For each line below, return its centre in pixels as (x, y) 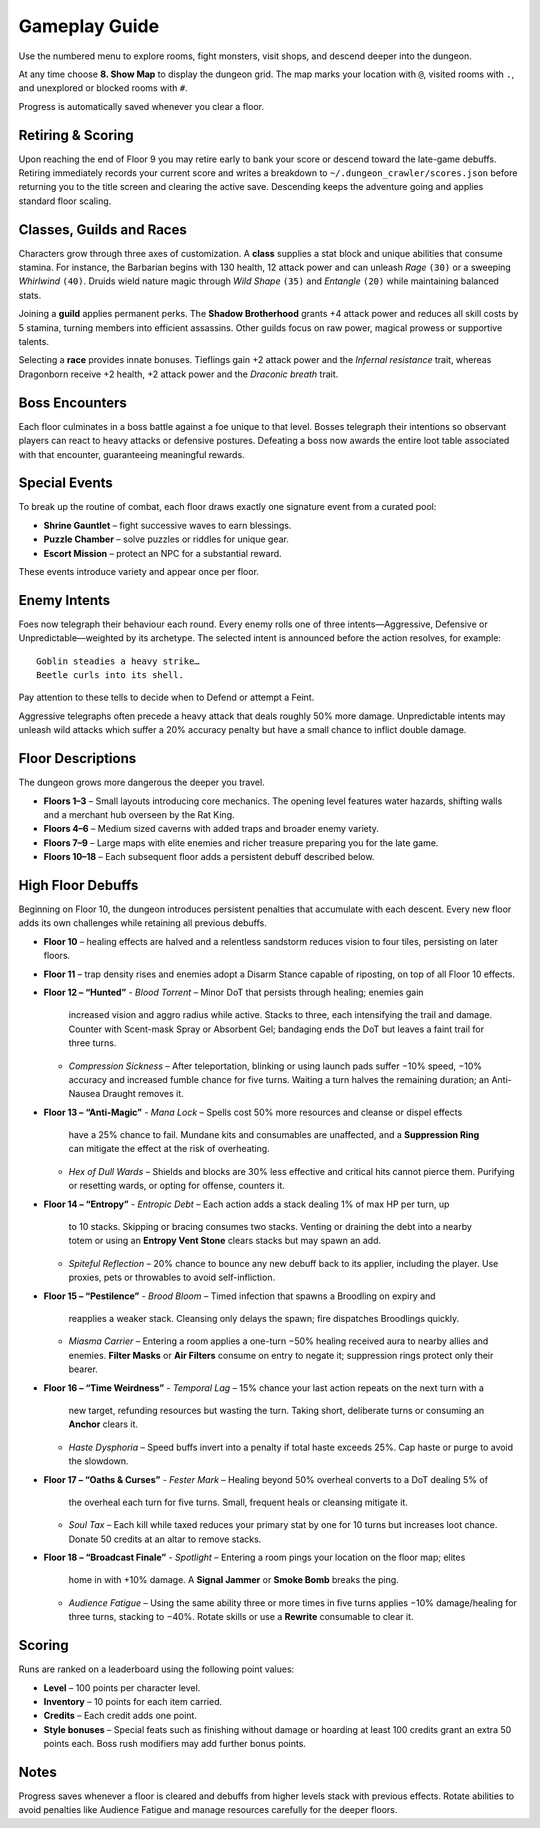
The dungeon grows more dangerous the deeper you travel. (141, 782)
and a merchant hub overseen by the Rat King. (139, 814)
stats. (30, 295)
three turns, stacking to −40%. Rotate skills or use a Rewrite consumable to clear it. (241, 1617)
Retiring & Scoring (76, 135)
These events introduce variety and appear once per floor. (139, 571)
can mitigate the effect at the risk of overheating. (169, 1149)
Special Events (66, 483)
